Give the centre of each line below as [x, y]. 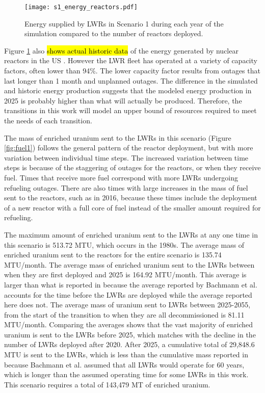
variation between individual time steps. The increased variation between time [126, 157]
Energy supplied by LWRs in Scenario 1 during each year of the [124, 23]
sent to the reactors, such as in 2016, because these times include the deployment [131, 198]
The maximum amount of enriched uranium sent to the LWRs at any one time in [131, 234]
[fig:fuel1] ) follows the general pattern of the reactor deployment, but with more [129, 148]
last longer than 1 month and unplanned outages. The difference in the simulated [131, 80]
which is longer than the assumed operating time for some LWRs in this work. [126, 374]
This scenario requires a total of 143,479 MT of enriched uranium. [107, 384]
